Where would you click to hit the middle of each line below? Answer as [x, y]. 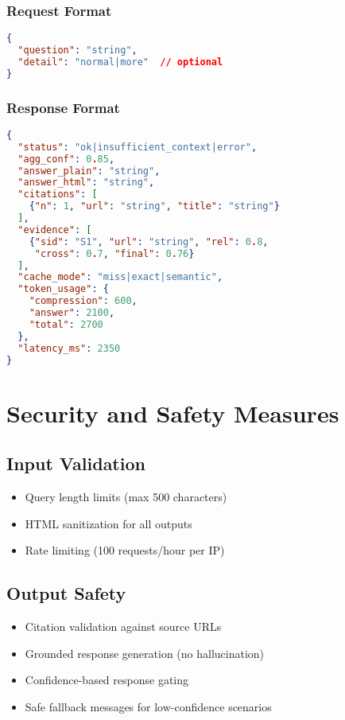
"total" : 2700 [66, 324]
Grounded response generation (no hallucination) [145, 653]
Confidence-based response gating [107, 680]
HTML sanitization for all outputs [109, 523]
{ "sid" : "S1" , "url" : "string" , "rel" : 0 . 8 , [149, 241]
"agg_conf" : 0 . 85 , [66, 159]
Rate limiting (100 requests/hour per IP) [125, 550]
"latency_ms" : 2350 [69, 348]
